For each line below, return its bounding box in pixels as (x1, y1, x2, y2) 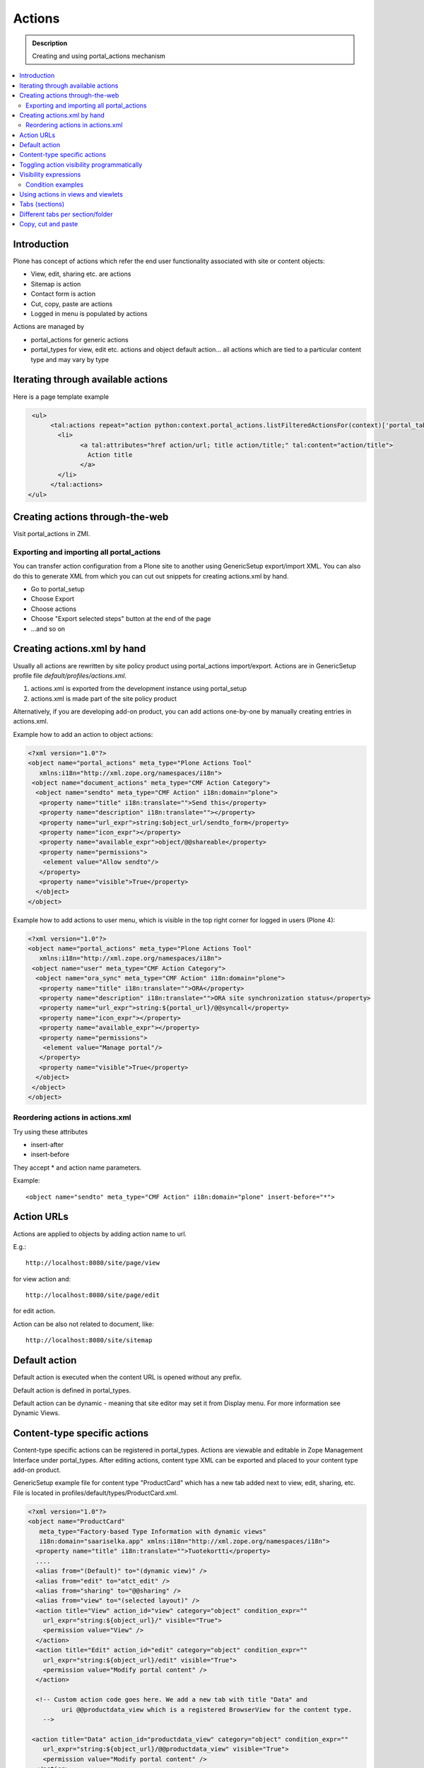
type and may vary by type (30, 355, 110, 364)
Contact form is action (30, 290, 95, 298)
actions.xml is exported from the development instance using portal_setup (30, 685, 247, 693)
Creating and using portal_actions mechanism (32, 52, 166, 60)
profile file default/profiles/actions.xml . (13, 671, 127, 680)
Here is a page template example (13, 392, 110, 401)
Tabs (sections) (19, 200, 65, 209)
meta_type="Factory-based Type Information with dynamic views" (39, 1528, 267, 1535)
